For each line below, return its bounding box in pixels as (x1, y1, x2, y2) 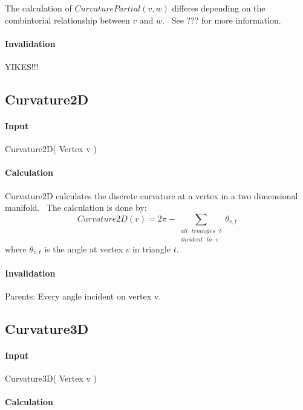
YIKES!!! (5, 60, 39, 72)
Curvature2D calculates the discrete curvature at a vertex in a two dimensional (5, 189, 298, 202)
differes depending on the (172, 2, 266, 14)
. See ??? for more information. (162, 13, 281, 26)
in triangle (132, 242, 171, 255)
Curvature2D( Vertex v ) (5, 143, 97, 155)
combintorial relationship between (5, 13, 130, 26)
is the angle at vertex (44, 242, 123, 255)
